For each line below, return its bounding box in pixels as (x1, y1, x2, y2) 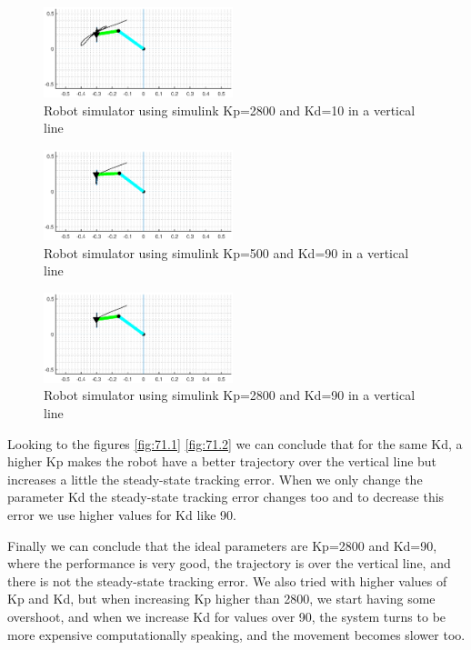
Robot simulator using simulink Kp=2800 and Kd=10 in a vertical (44, 100, 416, 119)
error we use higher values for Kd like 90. (7, 505, 236, 524)
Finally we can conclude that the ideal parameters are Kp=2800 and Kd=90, (7, 535, 437, 555)
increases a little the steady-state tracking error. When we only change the (7, 469, 423, 488)
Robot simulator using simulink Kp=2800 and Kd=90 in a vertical (44, 385, 416, 405)
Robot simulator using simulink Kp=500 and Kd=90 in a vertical (44, 243, 409, 262)
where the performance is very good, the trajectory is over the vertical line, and (7, 554, 451, 573)
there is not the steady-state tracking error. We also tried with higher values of (7, 571, 447, 590)
